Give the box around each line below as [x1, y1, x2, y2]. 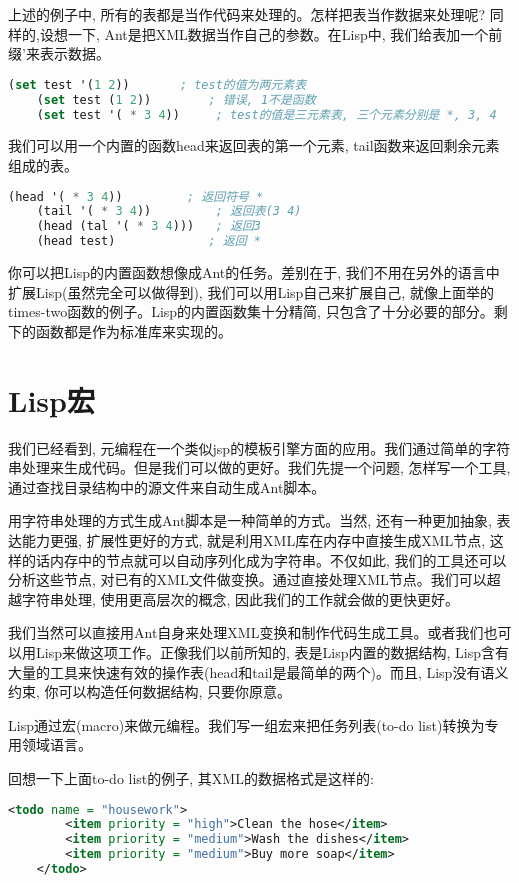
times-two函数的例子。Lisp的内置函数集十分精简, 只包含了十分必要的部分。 [8, 301, 494, 322]
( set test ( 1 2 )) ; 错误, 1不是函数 [36, 92, 316, 107]
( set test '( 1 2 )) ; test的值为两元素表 [8, 77, 307, 92]
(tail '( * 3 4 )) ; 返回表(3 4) [36, 204, 302, 219]
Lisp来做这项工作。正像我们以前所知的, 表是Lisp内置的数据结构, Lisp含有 [35, 641, 509, 662]
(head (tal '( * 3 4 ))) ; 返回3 [36, 219, 261, 234]
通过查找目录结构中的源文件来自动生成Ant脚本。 [8, 476, 326, 497]
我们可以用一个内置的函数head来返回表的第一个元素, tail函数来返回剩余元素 [8, 135, 500, 156]
